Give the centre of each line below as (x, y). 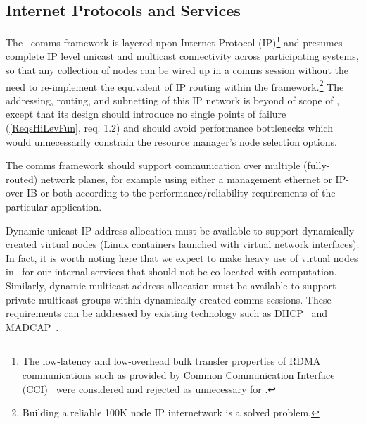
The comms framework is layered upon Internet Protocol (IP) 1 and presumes (174, 41)
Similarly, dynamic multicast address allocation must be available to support (171, 286)
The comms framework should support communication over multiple (153, 165)
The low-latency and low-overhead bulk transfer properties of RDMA (171, 361)
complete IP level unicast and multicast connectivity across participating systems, (182, 56)
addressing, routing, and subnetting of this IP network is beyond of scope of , (173, 100)
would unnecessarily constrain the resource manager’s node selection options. (171, 141)
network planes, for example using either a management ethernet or (186, 179)
